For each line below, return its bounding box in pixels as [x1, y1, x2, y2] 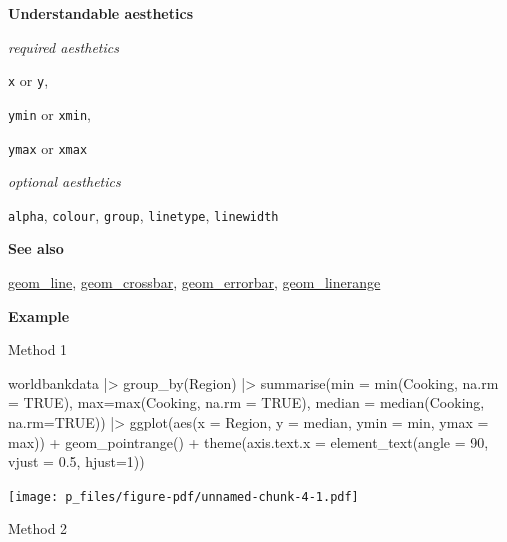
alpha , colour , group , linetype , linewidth [8, 204, 279, 225]
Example [8, 305, 70, 326]
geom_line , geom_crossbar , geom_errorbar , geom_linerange [8, 272, 381, 292]
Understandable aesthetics [8, 3, 193, 23]
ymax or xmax [8, 137, 88, 158]
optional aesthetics [8, 171, 121, 192]
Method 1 [8, 339, 68, 360]
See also [8, 238, 64, 259]
